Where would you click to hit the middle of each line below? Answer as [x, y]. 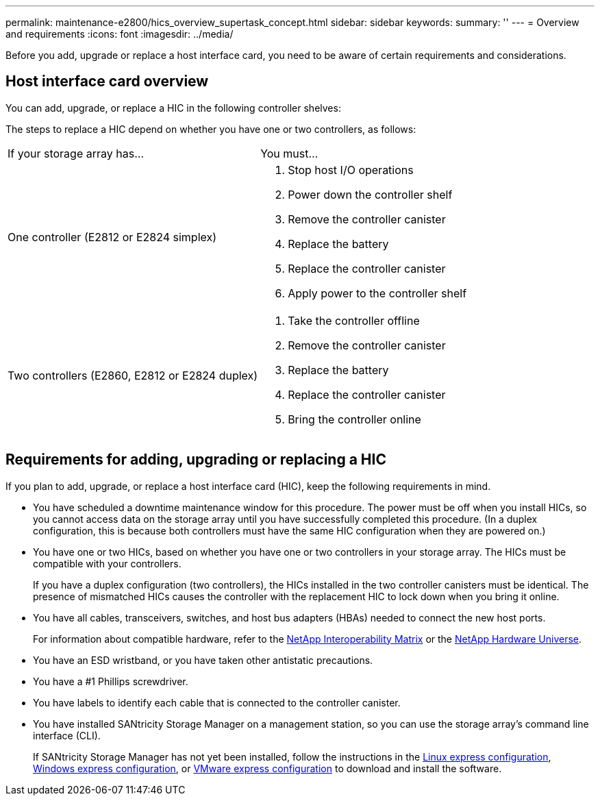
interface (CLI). [67, 735]
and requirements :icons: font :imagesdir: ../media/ [120, 34]
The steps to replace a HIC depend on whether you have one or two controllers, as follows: [211, 129]
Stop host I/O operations [351, 170]
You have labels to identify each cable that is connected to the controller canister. [217, 702]
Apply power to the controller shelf [377, 293]
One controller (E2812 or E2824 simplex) [112, 237]
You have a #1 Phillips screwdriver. [111, 681]
